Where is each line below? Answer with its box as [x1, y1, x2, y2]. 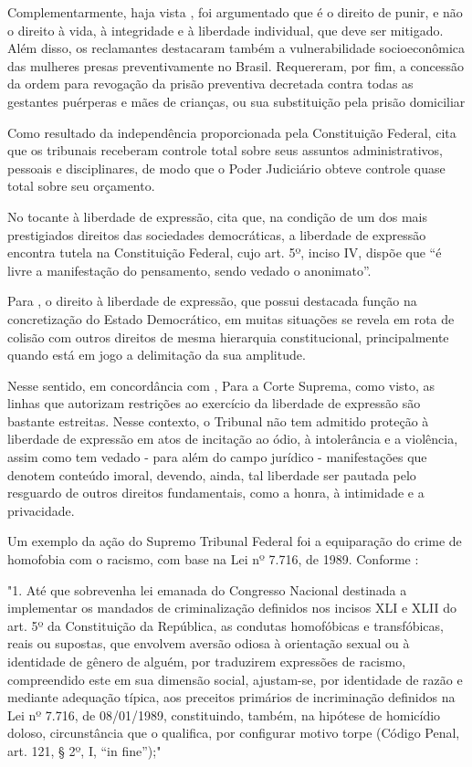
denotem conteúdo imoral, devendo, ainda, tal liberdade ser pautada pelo [7, 465, 416, 484]
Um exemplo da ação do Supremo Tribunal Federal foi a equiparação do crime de [7, 531, 462, 551]
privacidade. [7, 500, 75, 520]
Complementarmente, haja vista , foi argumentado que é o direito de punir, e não [7, 3, 463, 21]
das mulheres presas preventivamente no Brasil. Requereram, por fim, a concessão [7, 56, 465, 75]
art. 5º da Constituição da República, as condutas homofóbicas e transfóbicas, [7, 615, 444, 635]
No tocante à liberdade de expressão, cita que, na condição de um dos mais [7, 206, 428, 226]
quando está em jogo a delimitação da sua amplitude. [7, 345, 306, 364]
